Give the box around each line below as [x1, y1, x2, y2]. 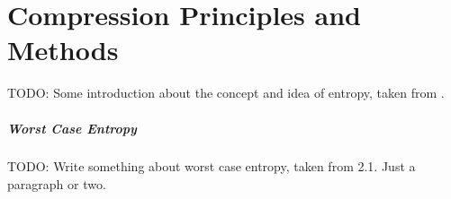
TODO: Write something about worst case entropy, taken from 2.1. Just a [7, 157, 416, 176]
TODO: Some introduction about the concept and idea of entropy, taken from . [7, 83, 445, 102]
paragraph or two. [7, 175, 106, 194]
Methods [7, 31, 119, 68]
